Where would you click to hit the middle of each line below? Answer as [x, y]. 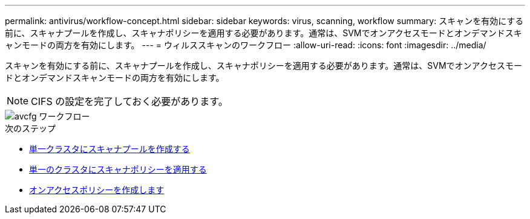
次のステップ [30, 128]
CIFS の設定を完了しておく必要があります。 [129, 101]
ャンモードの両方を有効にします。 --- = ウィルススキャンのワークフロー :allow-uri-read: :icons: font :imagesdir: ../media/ [246, 45]
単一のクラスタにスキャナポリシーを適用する [118, 169]
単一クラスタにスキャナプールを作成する [110, 149]
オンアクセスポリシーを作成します [97, 190]
